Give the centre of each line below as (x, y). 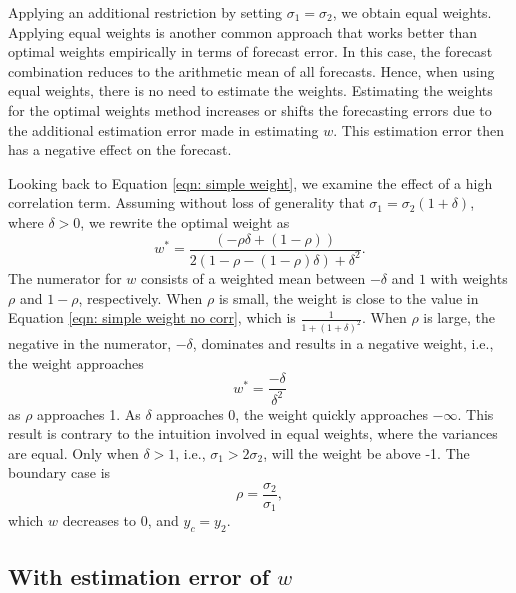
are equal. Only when (73, 452)
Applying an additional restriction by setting (145, 12)
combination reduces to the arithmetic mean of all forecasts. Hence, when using (251, 70)
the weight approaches (76, 362)
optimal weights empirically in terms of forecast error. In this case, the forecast (250, 51)
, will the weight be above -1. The (366, 452)
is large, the (459, 317)
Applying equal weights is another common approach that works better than (243, 31)
